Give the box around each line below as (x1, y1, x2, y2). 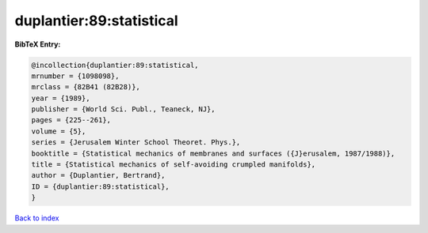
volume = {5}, (31, 126, 86, 136)
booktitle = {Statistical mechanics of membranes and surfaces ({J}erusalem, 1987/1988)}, (31, 148, 396, 158)
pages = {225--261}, (31, 115, 111, 125)
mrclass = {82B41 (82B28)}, (31, 83, 140, 92)
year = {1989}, (31, 93, 90, 103)
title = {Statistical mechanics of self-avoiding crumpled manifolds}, (31, 160, 316, 169)
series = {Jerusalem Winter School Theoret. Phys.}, (31, 138, 241, 147)
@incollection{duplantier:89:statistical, (31, 60, 199, 70)
